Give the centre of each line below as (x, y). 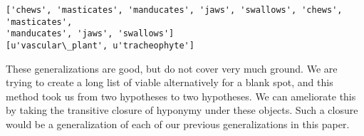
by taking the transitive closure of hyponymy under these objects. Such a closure (182, 110)
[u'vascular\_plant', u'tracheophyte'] (100, 45)
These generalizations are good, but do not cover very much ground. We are (172, 68)
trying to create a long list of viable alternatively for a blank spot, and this (170, 82)
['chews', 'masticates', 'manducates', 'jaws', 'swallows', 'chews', (174, 10)
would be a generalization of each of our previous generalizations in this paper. (178, 124)
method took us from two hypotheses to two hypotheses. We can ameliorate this (181, 96)
